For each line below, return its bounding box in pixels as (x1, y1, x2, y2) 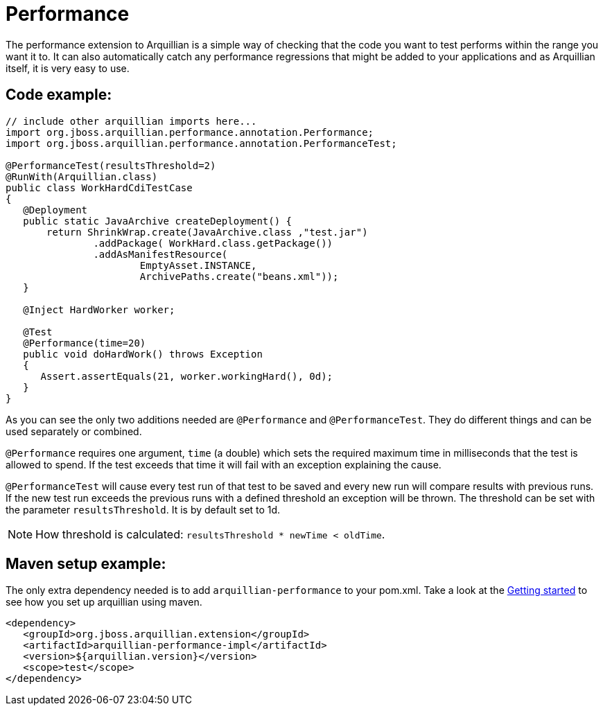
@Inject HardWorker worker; (23, 304, 175, 315)
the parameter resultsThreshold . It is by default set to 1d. (6, 503, 281, 516)
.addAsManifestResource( (93, 248, 228, 260)
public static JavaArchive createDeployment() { (23, 215, 292, 227)
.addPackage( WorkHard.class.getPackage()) (93, 237, 333, 249)
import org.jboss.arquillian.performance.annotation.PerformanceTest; (6, 137, 397, 149)
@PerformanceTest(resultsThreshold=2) (6, 159, 216, 171)
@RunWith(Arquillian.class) (6, 170, 158, 182)
